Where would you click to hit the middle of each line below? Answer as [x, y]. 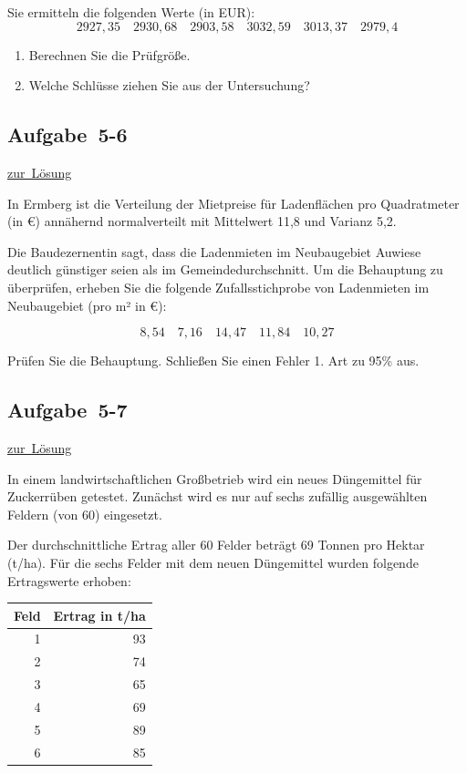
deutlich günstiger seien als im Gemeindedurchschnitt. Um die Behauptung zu [225, 269]
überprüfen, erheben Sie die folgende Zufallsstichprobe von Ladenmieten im [218, 287]
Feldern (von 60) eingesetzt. [85, 514]
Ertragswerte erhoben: [69, 580]
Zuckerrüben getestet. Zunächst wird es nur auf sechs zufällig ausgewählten [218, 496]
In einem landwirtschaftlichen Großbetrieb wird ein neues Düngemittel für [215, 478]
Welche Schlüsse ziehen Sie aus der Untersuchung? [169, 85]
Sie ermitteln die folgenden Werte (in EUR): [131, 12]
